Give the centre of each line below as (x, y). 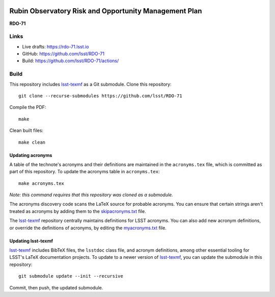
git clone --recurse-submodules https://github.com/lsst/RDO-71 (101, 96)
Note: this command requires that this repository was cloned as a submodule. (91, 195)
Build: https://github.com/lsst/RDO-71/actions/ (71, 61)
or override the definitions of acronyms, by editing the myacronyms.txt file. (88, 228)
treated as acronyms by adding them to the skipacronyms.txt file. (78, 211)
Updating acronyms (31, 155)
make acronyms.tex (42, 183)
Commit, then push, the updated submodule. (56, 287)
